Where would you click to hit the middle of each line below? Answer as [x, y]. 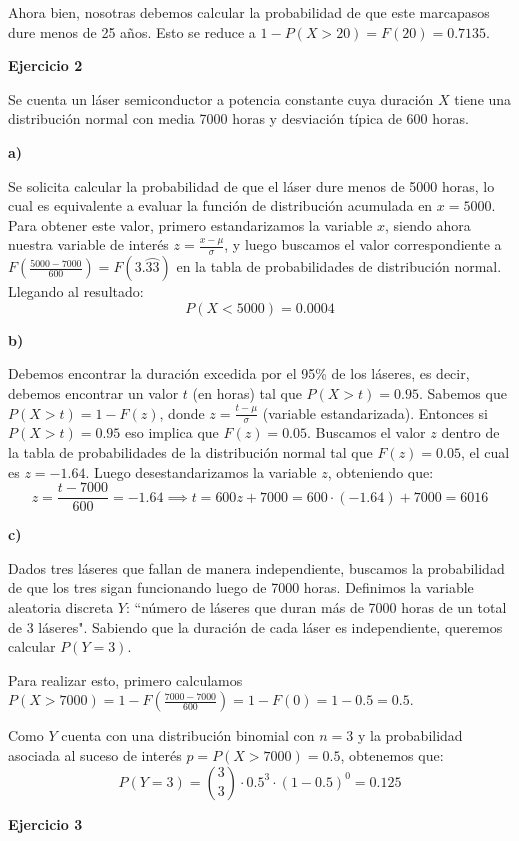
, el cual [485, 451]
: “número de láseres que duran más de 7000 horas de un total [316, 607]
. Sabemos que [462, 392]
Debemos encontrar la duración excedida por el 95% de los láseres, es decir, [239, 373]
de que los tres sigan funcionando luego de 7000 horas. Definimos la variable [241, 587]
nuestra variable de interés [88, 244]
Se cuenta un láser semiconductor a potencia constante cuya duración [221, 98]
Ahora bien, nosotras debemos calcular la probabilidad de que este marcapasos [249, 12]
